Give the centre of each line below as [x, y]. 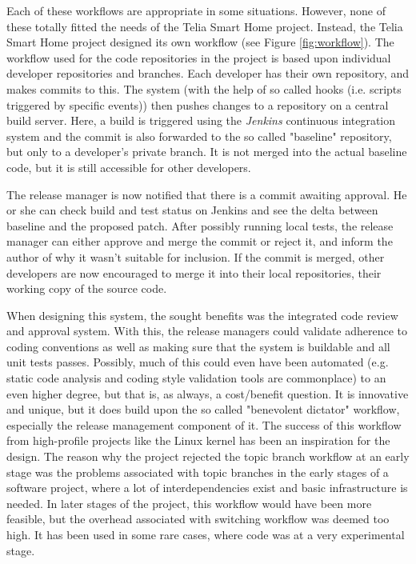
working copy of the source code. [87, 288]
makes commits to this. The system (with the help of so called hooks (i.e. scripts [204, 88]
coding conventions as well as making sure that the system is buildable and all [198, 346]
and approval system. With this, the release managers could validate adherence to [207, 331]
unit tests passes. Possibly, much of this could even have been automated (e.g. [198, 362]
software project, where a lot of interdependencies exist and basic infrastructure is [207, 488]
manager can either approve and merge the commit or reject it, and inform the [200, 241]
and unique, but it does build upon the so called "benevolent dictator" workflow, [203, 409]
